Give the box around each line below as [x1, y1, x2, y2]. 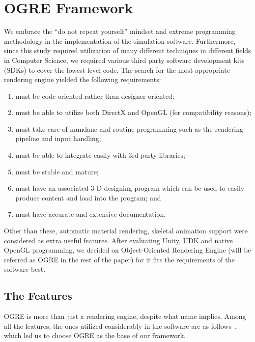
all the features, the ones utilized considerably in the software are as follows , [4, 320, 237, 331]
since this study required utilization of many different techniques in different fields [4, 45, 251, 56]
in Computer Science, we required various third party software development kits [4, 55, 245, 65]
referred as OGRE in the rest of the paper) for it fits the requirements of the [4, 254, 235, 264]
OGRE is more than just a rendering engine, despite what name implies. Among [4, 311, 246, 321]
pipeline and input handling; [15, 133, 101, 143]
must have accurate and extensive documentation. [15, 209, 166, 219]
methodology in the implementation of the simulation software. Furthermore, [4, 35, 236, 46]
